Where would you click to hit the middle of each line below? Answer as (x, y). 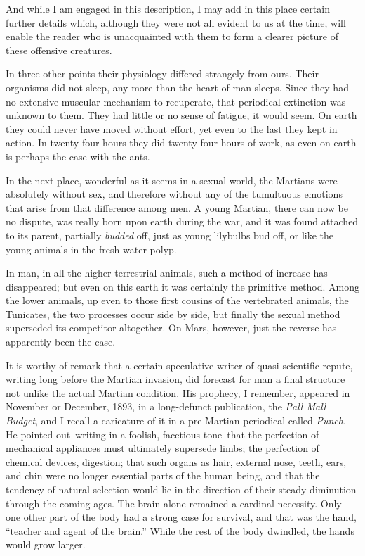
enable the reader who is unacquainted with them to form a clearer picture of (172, 36)
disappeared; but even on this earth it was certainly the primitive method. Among (183, 286)
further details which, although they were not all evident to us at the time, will (176, 22)
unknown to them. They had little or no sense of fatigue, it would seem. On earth (181, 115)
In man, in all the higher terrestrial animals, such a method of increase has (167, 273)
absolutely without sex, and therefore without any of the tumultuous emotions (174, 194)
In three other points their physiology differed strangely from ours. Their (162, 74)
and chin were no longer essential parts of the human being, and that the (163, 475)
